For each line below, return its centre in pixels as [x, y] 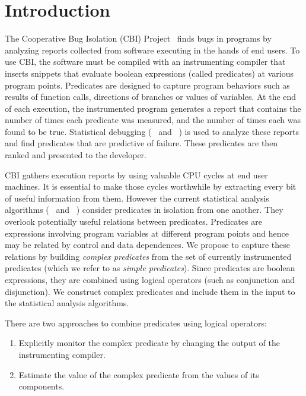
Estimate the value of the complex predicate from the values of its [139, 374]
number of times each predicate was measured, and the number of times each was [153, 120]
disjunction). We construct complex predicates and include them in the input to [150, 291]
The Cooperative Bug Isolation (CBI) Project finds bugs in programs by [138, 38]
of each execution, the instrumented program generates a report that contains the [153, 108]
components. [42, 386]
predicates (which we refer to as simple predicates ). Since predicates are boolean [150, 268]
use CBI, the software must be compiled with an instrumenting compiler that [145, 62]
